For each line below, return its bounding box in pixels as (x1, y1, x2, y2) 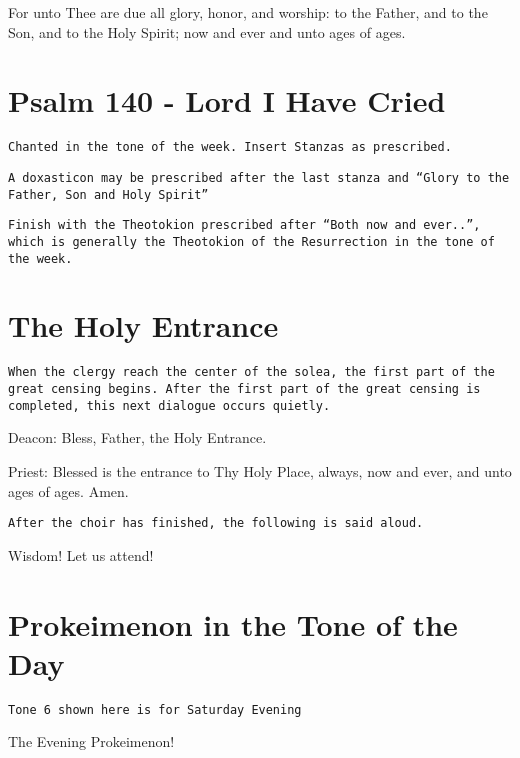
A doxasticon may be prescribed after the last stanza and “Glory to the (8, 170, 510, 185)
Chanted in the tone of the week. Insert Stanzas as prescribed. (8, 140, 452, 155)
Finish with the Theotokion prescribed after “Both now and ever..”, (8, 218, 481, 233)
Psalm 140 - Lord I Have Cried (8, 80, 446, 121)
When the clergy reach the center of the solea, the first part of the (8, 365, 495, 380)
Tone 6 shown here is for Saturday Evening (8, 702, 302, 717)
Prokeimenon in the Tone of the (8, 603, 458, 644)
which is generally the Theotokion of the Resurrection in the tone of (8, 234, 495, 249)
